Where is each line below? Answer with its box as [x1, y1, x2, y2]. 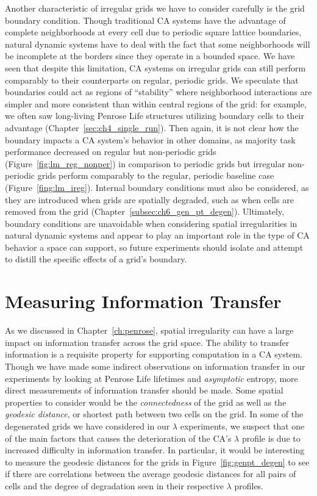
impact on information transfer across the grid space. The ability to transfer [5, 336, 290, 348]
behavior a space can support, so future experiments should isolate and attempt [5, 240, 304, 253]
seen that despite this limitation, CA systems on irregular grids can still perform [5, 61, 306, 74]
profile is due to [241, 431, 301, 444]
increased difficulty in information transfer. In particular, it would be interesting [5, 444, 305, 456]
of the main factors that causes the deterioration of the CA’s [5, 431, 232, 444]
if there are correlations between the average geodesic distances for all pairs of [5, 467, 296, 480]
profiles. [234, 479, 263, 492]
